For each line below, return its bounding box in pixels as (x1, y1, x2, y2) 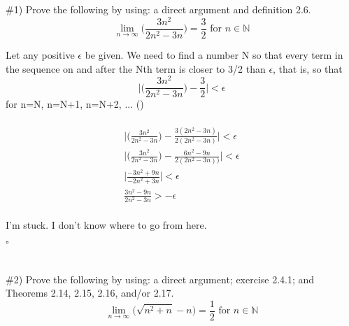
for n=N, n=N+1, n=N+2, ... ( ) (6, 97, 144, 111)
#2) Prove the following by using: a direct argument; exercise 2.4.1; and (6, 271, 315, 286)
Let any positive (6, 47, 75, 62)
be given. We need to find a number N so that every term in (85, 47, 343, 62)
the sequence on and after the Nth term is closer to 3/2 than (6, 61, 266, 76)
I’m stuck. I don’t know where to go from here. (6, 217, 207, 232)
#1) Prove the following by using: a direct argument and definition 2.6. (6, 2, 311, 17)
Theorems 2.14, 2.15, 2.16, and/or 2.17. (6, 285, 174, 300)
